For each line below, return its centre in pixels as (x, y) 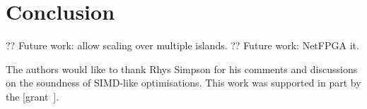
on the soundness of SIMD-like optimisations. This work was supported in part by (183, 83)
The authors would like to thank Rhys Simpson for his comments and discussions (182, 69)
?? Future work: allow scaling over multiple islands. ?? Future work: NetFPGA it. (182, 45)
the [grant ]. (33, 96)
